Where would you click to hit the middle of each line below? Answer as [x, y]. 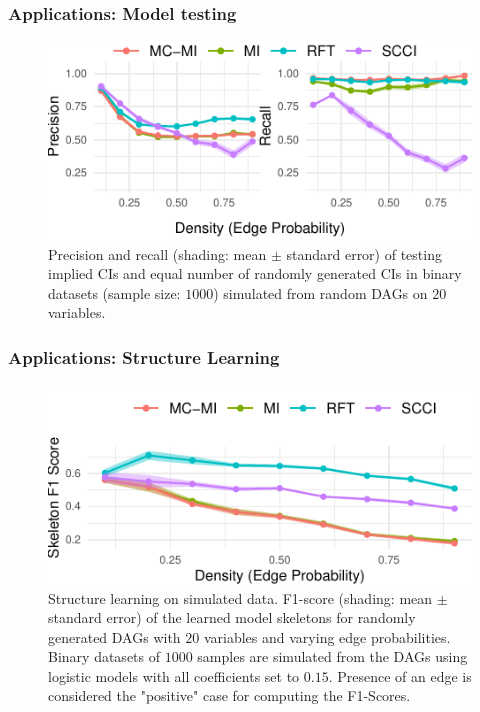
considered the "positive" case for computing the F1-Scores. [229, 695]
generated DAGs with [114, 636]
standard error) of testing [364, 253]
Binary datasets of [104, 656]
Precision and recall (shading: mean [157, 253]
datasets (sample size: [114, 292]
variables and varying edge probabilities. [327, 636]
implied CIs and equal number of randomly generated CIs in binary [255, 273]
